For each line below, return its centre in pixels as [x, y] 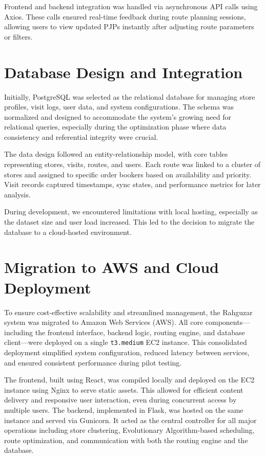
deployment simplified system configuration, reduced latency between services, [127, 352]
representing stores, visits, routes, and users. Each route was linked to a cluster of [132, 164]
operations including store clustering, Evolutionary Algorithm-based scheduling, [129, 430]
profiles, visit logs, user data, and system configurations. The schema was [119, 107]
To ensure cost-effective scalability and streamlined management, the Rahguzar [128, 312]
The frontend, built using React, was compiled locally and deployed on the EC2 [129, 380]
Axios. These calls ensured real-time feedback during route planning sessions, [125, 16]
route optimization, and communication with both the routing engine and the [126, 440]
